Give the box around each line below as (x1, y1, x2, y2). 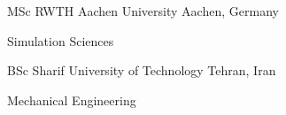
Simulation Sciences (7, 31, 114, 50)
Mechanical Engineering (7, 90, 136, 109)
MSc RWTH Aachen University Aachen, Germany (7, 2, 279, 19)
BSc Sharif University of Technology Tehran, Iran (7, 61, 276, 80)
